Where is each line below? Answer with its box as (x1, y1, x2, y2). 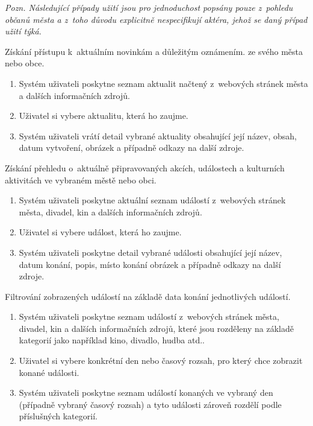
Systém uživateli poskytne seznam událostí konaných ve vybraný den (19, 386, 273, 399)
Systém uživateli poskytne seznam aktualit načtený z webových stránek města (19, 77, 308, 89)
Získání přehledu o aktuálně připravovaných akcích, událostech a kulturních (5, 161, 285, 174)
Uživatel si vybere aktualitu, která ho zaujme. (19, 109, 188, 122)
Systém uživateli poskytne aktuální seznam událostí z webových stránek (19, 194, 286, 206)
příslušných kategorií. (19, 410, 98, 422)
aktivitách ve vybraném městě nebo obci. (5, 173, 156, 186)
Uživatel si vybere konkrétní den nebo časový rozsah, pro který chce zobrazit (19, 354, 303, 367)
